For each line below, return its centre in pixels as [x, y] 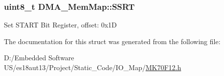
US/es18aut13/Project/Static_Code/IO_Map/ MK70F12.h [93, 67]
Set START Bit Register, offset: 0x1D [60, 25]
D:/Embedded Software [39, 58]
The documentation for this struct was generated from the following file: [112, 41]
